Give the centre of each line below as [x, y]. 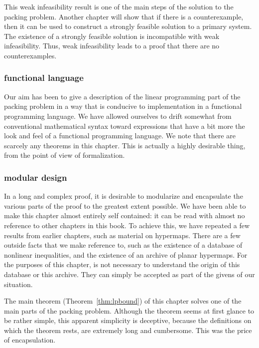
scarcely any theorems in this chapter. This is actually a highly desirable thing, [125, 145]
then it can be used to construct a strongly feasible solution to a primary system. [128, 26]
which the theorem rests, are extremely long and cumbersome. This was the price [128, 330]
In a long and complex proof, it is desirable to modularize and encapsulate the [124, 196]
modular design [36, 177]
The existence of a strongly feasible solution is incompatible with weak [112, 36]
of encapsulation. [30, 340]
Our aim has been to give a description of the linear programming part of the [122, 96]
